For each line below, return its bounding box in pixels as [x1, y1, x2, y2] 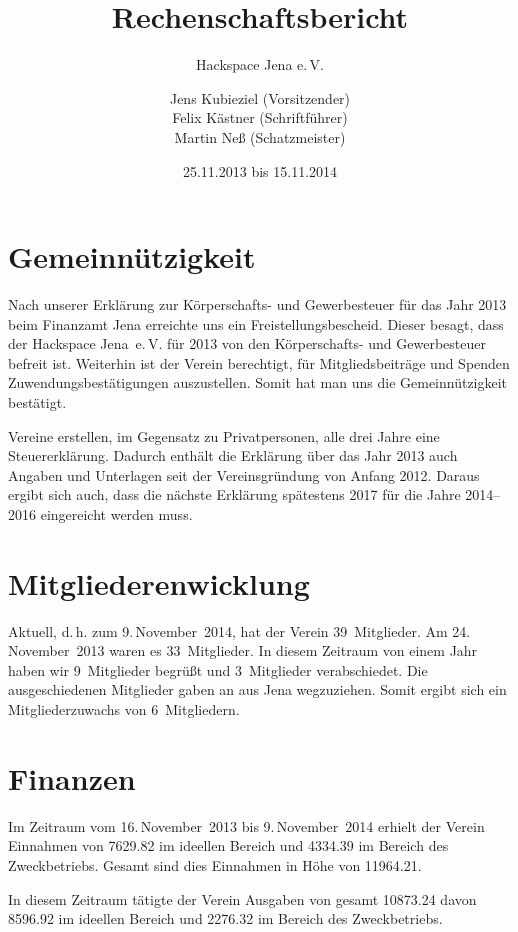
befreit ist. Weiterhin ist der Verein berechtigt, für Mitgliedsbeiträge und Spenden [8, 352, 510, 373]
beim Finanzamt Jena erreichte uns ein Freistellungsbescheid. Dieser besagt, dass [8, 313, 504, 334]
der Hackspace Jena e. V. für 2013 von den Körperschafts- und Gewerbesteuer [8, 333, 486, 354]
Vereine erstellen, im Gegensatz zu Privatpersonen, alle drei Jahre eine [8, 425, 440, 446]
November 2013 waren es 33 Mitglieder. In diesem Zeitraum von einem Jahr [8, 640, 478, 661]
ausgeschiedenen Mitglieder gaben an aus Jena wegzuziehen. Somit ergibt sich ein [8, 679, 507, 700]
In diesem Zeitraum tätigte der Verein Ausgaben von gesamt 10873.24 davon [8, 888, 477, 909]
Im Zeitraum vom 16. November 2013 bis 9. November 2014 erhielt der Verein [8, 815, 485, 836]
